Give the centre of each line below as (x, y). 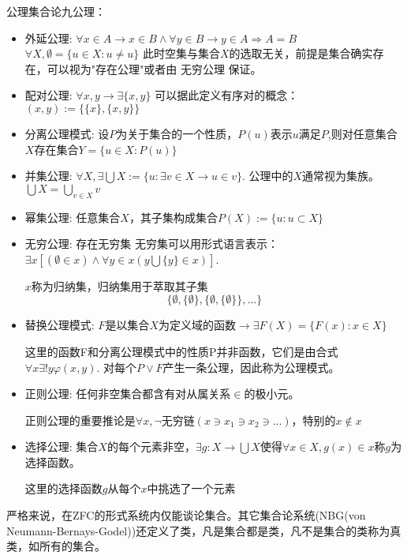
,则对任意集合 (362, 133)
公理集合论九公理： (56, 11)
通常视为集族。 (341, 176)
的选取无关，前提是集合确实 (301, 53)
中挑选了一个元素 (191, 488)
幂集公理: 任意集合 (73, 217)
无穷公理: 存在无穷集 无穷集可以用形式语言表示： (152, 244)
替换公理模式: (60, 325)
